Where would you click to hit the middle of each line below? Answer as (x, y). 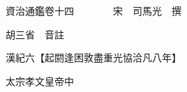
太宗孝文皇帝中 (39, 80)
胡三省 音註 (35, 34)
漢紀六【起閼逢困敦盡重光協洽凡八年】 (93, 58)
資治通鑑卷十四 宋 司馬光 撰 (93, 10)
